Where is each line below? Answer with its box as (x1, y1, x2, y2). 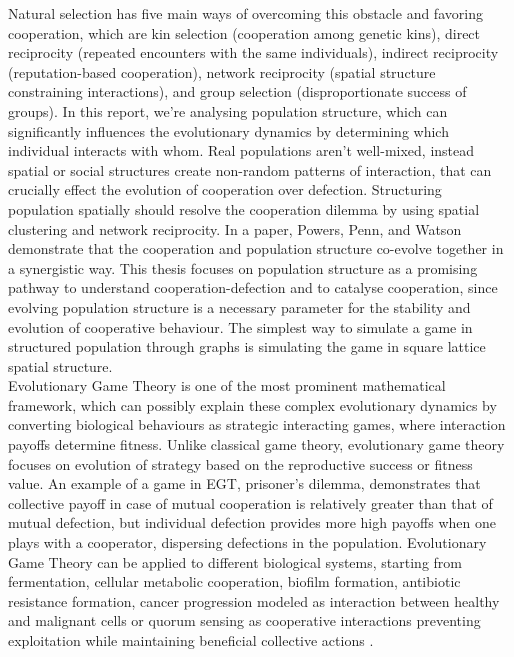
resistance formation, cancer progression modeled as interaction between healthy (8, 590, 500, 611)
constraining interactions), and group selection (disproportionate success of (8, 81, 467, 102)
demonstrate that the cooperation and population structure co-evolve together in (8, 238, 504, 259)
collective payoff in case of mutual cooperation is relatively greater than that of (8, 492, 493, 513)
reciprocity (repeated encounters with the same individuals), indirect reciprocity (8, 42, 499, 63)
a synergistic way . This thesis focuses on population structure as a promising (8, 257, 478, 278)
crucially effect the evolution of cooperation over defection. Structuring (8, 179, 442, 200)
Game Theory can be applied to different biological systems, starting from (8, 551, 462, 572)
